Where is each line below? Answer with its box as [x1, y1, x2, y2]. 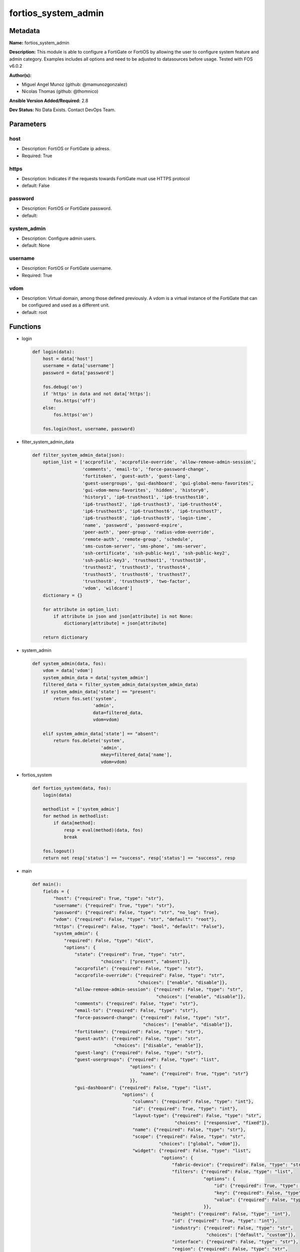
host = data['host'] [42, 356, 93, 362]
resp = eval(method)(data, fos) [63, 827, 143, 833]
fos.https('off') [53, 398, 96, 404]
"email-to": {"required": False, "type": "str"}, [74, 1008, 198, 1014]
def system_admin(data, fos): [32, 661, 106, 667]
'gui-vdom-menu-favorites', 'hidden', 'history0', [82, 487, 209, 493]
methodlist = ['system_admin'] [42, 806, 119, 812]
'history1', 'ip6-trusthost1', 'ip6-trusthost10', [82, 494, 209, 500]
